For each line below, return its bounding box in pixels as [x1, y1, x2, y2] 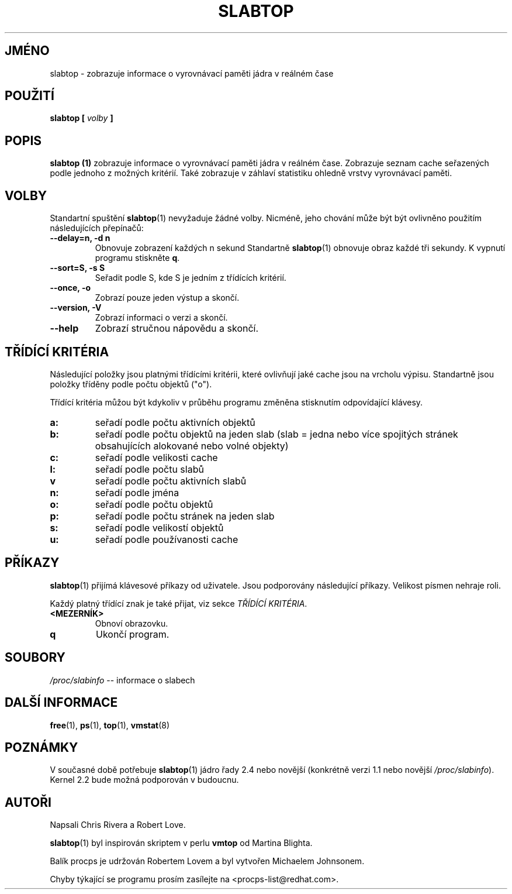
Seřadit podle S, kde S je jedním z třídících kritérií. [95, 273, 286, 283]
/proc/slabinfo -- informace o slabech [50, 675, 195, 685]
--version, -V [50, 302, 102, 313]
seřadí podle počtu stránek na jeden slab [95, 510, 275, 522]
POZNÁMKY [5, 740, 78, 755]
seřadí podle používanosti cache [95, 533, 238, 545]
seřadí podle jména [95, 486, 179, 498]
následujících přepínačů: [50, 223, 144, 233]
